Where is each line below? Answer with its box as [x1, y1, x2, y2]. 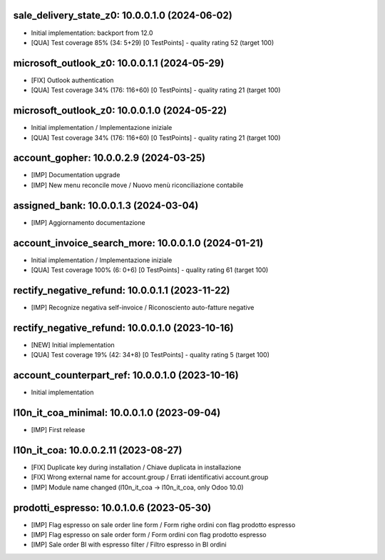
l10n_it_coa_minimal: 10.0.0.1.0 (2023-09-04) [13, 406, 221, 419]
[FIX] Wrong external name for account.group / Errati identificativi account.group [31, 473, 269, 481]
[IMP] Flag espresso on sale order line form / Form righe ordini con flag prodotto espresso [31, 520, 296, 529]
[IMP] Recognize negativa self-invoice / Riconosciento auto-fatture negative [31, 303, 255, 311]
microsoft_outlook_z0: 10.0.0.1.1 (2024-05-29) [13, 57, 225, 69]
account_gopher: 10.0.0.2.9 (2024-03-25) [13, 152, 206, 164]
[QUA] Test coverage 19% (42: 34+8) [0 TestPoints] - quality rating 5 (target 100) [31, 351, 270, 359]
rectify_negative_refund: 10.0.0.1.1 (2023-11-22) [13, 284, 231, 296]
